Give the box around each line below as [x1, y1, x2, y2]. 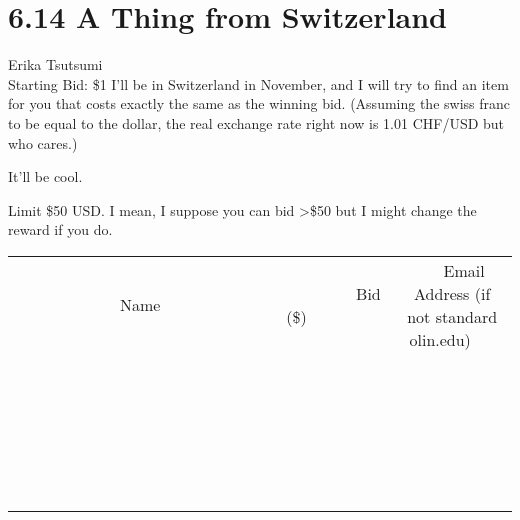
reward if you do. [8, 219, 113, 240]
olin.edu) [409, 327, 471, 351]
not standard [407, 304, 498, 328]
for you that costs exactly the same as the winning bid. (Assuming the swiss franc [8, 93, 511, 114]
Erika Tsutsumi [8, 54, 103, 75]
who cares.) [8, 132, 78, 153]
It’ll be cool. [8, 166, 83, 187]
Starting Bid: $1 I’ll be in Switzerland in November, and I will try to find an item [8, 73, 509, 94]
